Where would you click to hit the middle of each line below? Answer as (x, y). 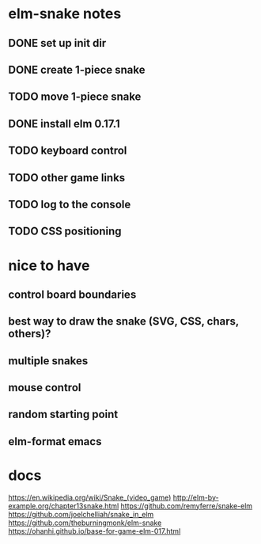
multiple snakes (48, 361)
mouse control (45, 388)
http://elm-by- (196, 497)
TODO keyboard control (68, 151)
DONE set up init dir (57, 43)
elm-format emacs (55, 441)
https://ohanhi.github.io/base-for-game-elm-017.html (95, 531)
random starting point (63, 415)
